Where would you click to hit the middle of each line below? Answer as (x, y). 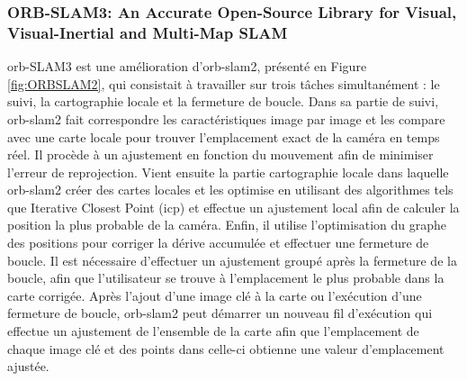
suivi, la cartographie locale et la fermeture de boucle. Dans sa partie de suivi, (223, 101)
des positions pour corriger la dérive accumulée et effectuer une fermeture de (218, 243)
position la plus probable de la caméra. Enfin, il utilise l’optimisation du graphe (227, 225)
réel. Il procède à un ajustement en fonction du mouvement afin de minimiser (220, 154)
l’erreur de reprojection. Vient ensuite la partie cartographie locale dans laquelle (228, 172)
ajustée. (28, 366)
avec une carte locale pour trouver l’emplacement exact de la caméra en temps (224, 136)
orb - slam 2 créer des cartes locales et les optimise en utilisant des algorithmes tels (230, 190)
